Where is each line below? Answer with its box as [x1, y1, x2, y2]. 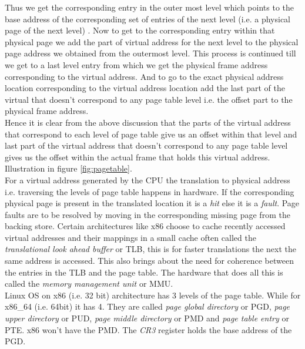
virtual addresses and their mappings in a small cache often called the [5, 231, 256, 243]
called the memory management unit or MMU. [5, 277, 173, 290]
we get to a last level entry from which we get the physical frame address [5, 58, 268, 71]
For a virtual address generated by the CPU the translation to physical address [5, 173, 290, 186]
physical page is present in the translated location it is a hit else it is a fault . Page [5, 197, 300, 209]
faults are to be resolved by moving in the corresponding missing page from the [5, 208, 290, 220]
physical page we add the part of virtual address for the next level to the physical [5, 35, 299, 48]
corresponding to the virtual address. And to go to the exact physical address [5, 70, 284, 82]
